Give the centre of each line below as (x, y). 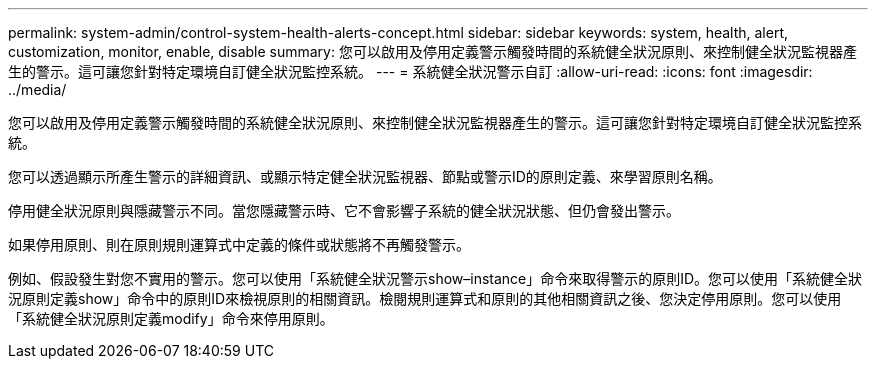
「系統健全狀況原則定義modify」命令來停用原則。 (171, 318)
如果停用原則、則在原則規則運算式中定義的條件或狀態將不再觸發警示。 (239, 244)
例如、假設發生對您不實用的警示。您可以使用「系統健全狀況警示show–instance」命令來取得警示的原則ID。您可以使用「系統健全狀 (435, 278)
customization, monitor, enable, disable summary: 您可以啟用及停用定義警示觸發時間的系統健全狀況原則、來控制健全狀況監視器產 (432, 51)
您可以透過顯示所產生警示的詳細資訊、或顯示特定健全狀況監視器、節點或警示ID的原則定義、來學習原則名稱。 (365, 176)
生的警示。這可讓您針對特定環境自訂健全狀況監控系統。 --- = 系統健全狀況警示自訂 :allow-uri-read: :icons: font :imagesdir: (410, 71)
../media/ (37, 89)
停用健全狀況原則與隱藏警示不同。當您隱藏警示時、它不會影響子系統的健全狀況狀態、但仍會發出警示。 (344, 210)
